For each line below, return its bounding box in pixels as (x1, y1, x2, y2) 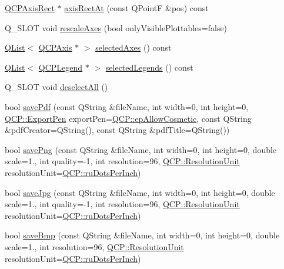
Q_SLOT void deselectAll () (5, 81, 108, 93)
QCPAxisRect (5, 2, 55, 14)
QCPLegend (38, 61, 83, 73)
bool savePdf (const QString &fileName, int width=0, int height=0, (5, 100, 249, 112)
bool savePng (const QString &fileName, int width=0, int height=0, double (5, 143, 277, 155)
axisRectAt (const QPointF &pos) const (64, 2, 209, 14)
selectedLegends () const (105, 61, 193, 73)
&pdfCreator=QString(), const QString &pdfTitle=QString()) (5, 124, 230, 136)
